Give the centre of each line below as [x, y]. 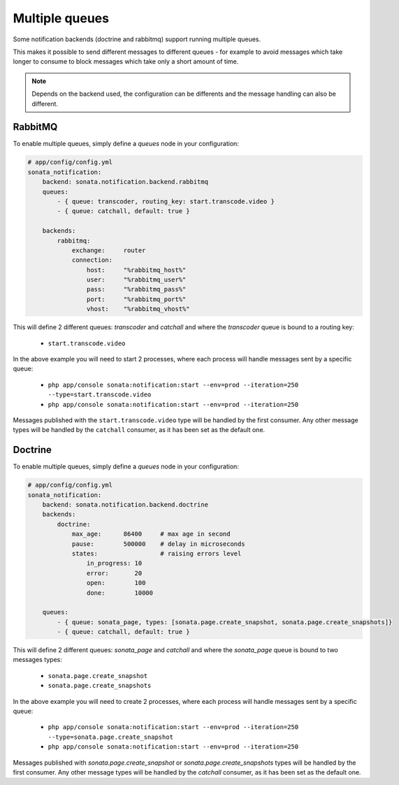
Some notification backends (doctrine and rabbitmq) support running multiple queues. [137, 39]
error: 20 [114, 573]
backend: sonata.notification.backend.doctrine [125, 505]
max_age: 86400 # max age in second [151, 534]
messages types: [38, 660]
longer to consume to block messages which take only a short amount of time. [126, 62]
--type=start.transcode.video [100, 395]
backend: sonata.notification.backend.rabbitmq [125, 182]
